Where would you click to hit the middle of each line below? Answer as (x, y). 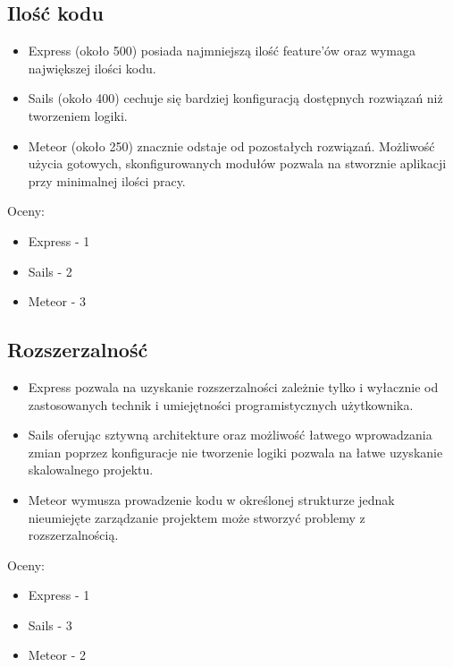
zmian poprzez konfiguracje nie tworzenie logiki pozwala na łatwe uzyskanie (235, 452)
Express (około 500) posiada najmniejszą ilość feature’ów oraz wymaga (222, 51)
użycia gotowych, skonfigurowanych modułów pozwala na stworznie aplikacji (237, 163)
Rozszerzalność (78, 350)
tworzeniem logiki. (78, 115)
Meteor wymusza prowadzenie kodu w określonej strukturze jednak (211, 499)
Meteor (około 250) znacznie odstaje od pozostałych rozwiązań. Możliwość (231, 145)
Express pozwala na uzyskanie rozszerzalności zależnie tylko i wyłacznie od (233, 386)
